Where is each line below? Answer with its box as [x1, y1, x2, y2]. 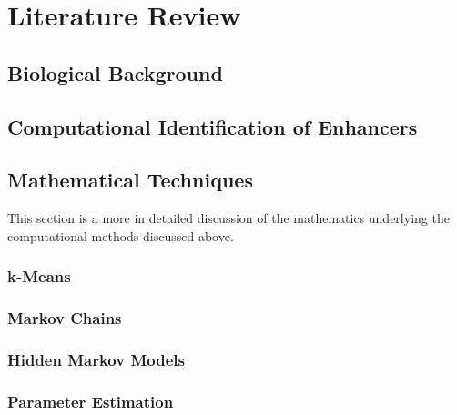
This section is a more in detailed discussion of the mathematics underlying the [7, 208, 450, 228]
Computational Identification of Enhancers [7, 112, 418, 140]
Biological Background [7, 58, 223, 86]
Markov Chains [7, 307, 122, 329]
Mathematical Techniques [7, 166, 253, 194]
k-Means [7, 265, 71, 288]
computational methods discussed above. [7, 226, 234, 245]
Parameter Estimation [7, 390, 174, 412]
